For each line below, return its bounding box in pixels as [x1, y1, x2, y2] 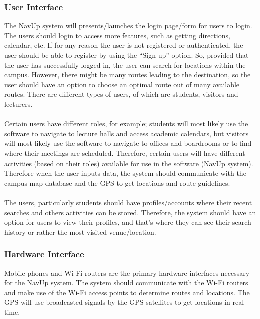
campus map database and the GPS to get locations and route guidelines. [4, 177, 230, 188]
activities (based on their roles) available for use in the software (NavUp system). [4, 157, 253, 168]
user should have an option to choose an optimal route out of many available [4, 79, 240, 89]
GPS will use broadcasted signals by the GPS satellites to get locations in [4, 297, 230, 307]
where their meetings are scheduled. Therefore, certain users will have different [4, 147, 245, 158]
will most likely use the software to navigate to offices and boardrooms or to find [4, 138, 252, 148]
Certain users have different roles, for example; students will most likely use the [4, 118, 248, 129]
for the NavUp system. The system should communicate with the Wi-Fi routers [4, 277, 248, 288]
